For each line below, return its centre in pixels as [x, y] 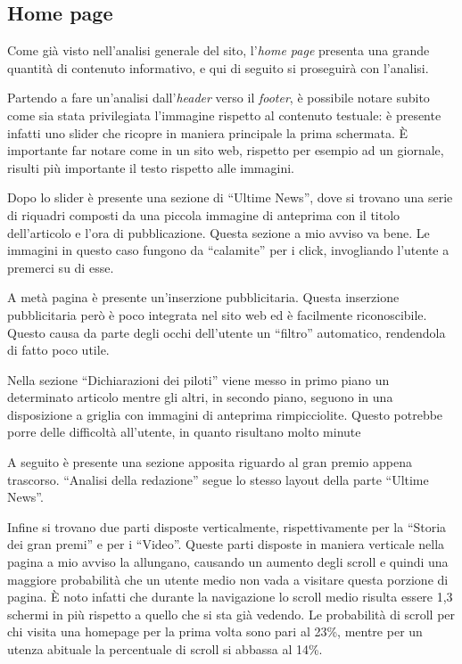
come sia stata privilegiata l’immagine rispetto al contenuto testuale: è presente [224, 115]
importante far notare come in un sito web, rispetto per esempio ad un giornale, [226, 150]
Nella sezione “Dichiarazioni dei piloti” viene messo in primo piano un [198, 379]
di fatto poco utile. [58, 350]
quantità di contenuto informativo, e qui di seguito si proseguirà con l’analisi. [218, 67]
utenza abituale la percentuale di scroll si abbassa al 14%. [165, 649]
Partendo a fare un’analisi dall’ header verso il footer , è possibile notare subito [219, 98]
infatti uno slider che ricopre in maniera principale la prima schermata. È [208, 132]
